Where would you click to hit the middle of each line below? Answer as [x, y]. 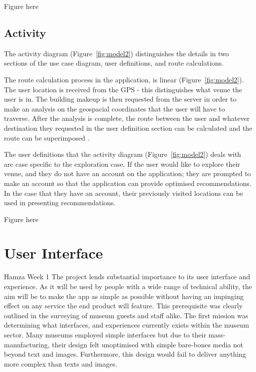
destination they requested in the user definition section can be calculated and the [128, 128]
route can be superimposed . [47, 137]
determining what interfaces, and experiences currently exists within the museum [127, 325]
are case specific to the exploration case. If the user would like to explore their [122, 164]
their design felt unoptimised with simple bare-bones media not [148, 344]
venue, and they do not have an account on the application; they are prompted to [128, 173]
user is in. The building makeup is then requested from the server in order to [120, 99]
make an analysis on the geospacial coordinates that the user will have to [115, 108]
